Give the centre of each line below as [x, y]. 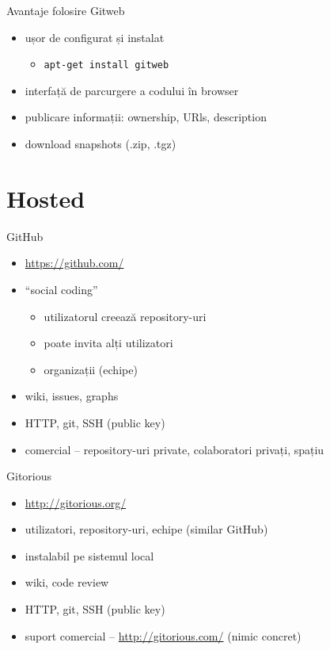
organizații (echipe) [91, 369]
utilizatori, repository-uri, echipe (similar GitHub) [146, 529]
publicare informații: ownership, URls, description [146, 117]
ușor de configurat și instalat [95, 37]
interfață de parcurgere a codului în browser [132, 90]
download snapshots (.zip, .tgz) [101, 144]
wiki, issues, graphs [72, 396]
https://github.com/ [74, 263]
